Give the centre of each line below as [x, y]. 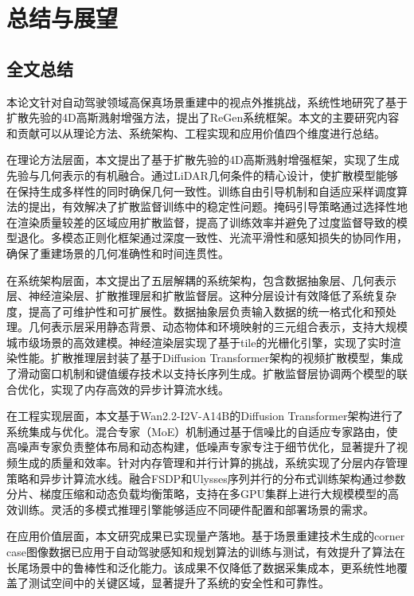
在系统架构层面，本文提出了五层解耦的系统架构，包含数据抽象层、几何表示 [201, 280]
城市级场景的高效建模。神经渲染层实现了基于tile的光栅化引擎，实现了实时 [198, 342]
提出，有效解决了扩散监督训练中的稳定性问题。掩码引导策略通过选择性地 [218, 206]
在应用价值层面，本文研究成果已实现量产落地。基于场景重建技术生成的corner [206, 536]
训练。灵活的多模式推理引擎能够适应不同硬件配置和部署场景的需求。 [195, 509]
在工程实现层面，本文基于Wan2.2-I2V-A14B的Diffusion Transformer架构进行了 [205, 416]
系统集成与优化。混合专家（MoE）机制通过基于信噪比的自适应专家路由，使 [202, 431]
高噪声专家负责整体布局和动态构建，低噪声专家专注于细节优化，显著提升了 [201, 447]
